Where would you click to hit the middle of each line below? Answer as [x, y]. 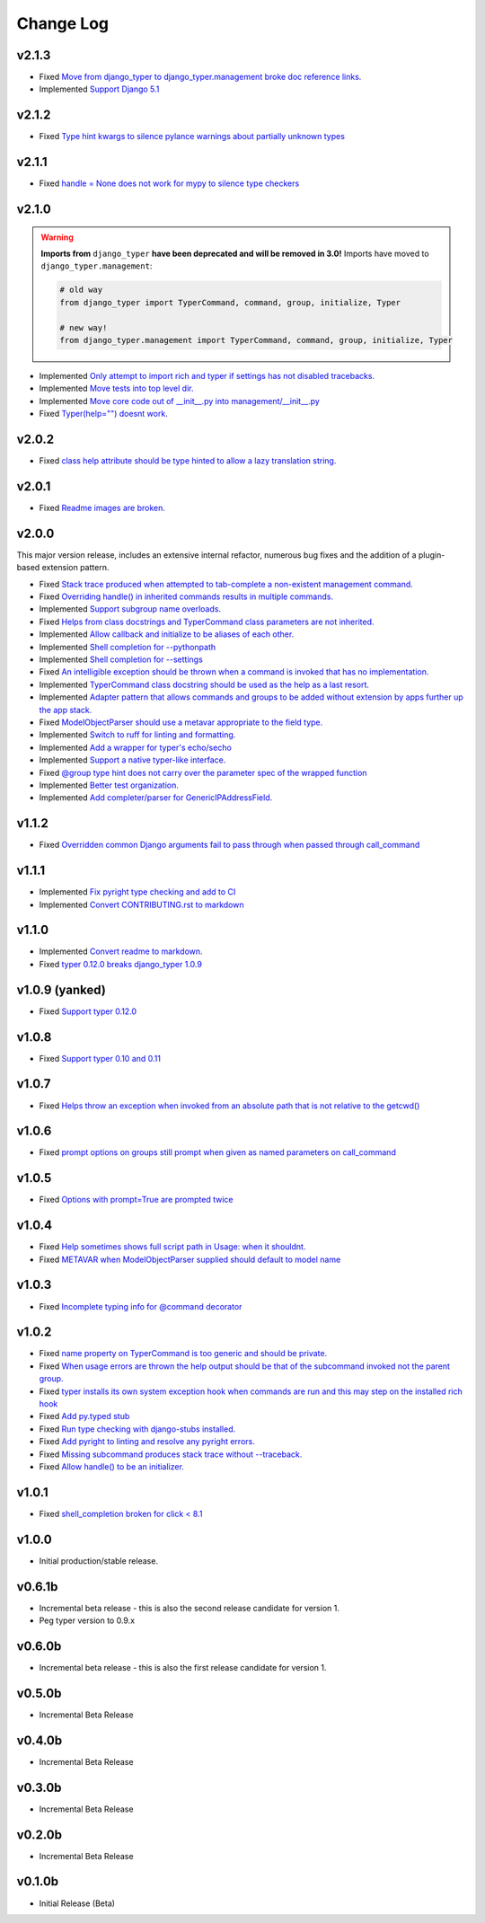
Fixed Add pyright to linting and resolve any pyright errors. [147, 1442]
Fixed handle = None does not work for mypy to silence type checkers [169, 183]
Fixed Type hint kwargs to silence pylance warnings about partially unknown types [192, 137]
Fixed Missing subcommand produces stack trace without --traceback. [171, 1454]
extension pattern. [75, 568]
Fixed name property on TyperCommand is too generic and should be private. [183, 1354]
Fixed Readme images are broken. [102, 507]
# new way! [84, 327]
